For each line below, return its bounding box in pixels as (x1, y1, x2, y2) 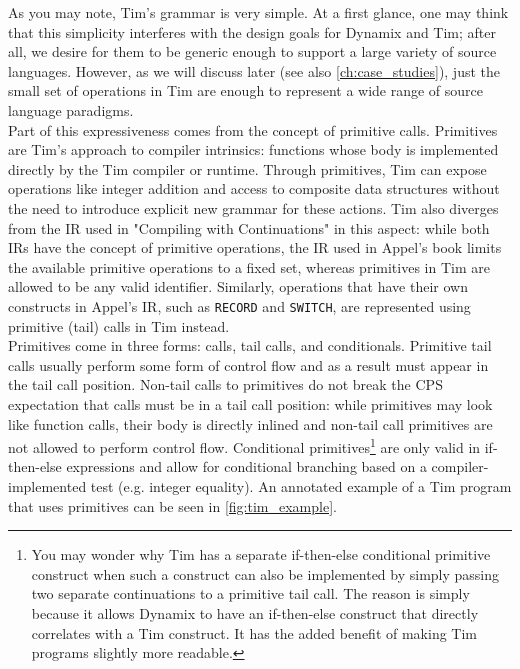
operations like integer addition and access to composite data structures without (8, 178, 500, 199)
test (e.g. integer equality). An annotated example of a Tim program (90, 475, 512, 496)
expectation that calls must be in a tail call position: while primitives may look (8, 393, 493, 414)
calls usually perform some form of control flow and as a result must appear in (8, 354, 489, 375)
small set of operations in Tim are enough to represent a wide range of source (8, 80, 484, 101)
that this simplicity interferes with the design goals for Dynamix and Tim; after (8, 21, 497, 42)
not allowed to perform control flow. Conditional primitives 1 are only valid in (8, 434, 481, 457)
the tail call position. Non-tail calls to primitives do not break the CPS (8, 374, 443, 395)
